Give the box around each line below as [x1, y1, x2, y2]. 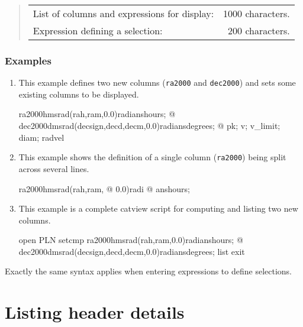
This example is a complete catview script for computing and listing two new [18, 202, 298, 215]
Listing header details [5, 300, 185, 324]
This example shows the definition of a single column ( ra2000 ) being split [18, 151, 286, 163]
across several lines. [18, 162, 89, 174]
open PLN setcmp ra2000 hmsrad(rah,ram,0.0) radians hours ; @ [18, 234, 243, 246]
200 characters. [228, 24, 290, 37]
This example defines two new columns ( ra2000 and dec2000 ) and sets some [18, 76, 296, 89]
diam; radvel [18, 131, 65, 143]
